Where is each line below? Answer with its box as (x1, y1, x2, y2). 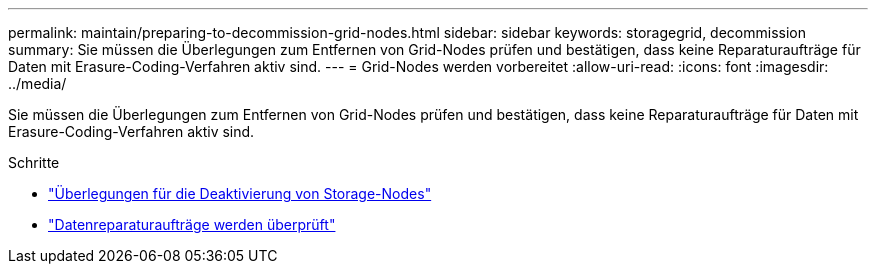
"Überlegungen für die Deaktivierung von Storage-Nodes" (48, 185, 432, 202)
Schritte (8, 154, 60, 171)
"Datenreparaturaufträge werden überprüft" (48, 216, 336, 233)
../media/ (8, 75, 67, 92)
